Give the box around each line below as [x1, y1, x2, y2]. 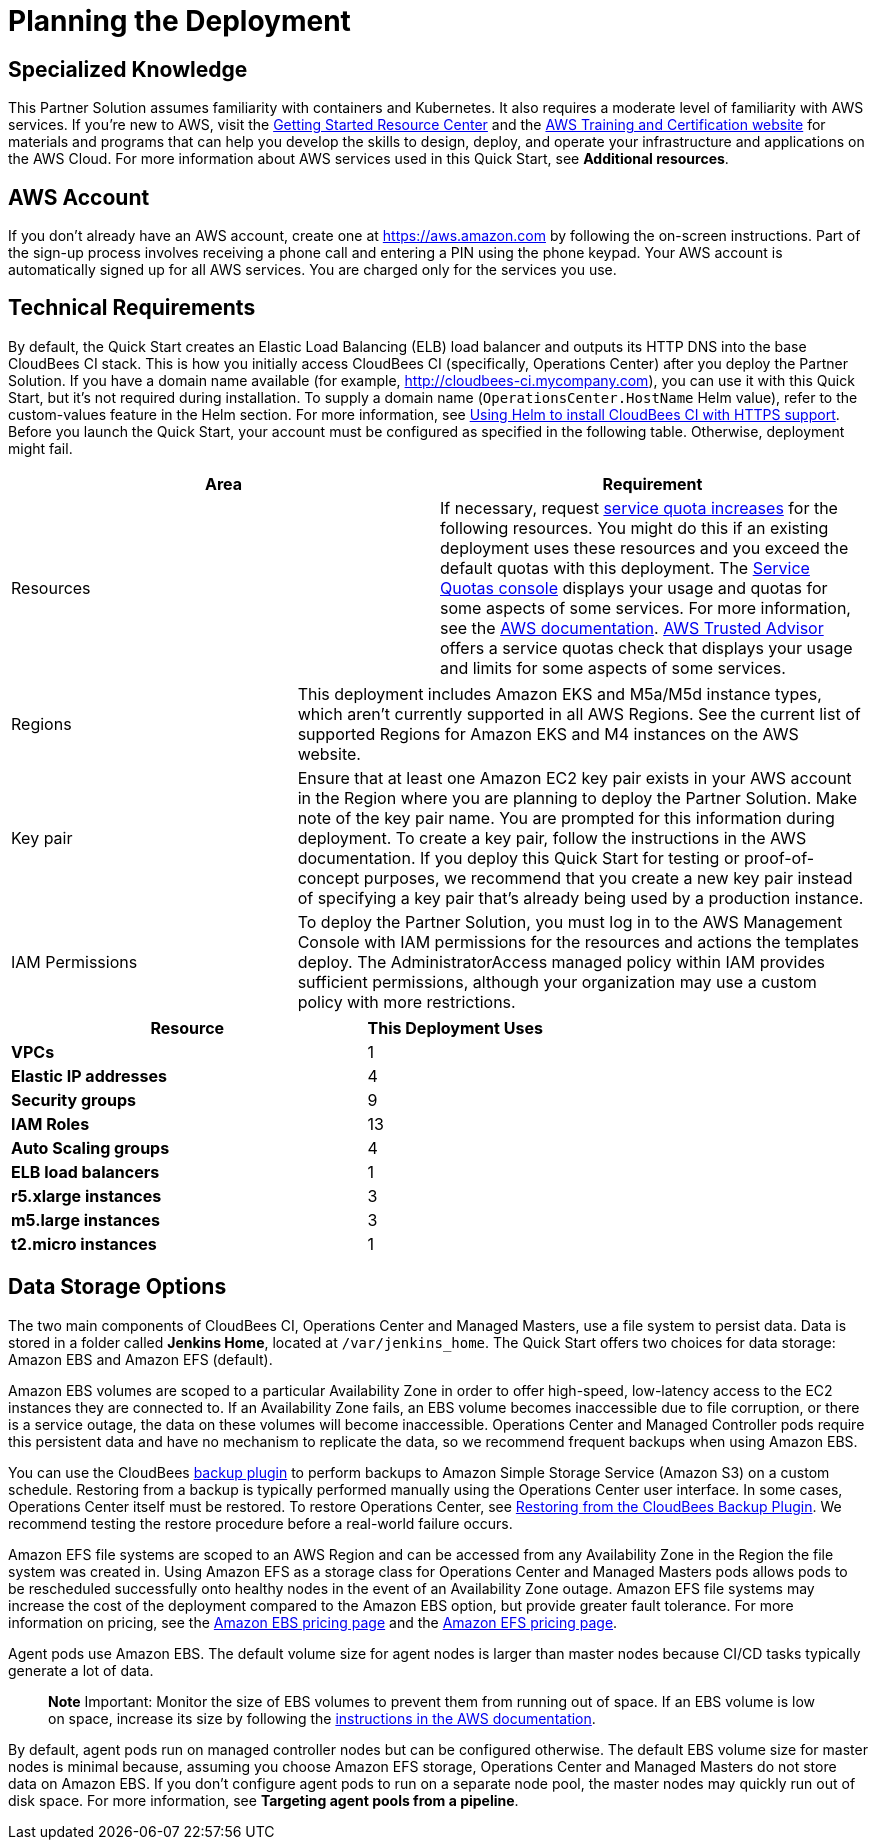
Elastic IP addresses [11, 1065, 167, 1086]
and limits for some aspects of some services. [440, 657, 786, 678]
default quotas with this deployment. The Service [440, 557, 810, 578]
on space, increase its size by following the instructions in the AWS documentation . [48, 1709, 596, 1727]
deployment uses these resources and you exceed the [440, 537, 849, 558]
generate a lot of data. [8, 1661, 154, 1679]
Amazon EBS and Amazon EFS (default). [8, 1350, 273, 1368]
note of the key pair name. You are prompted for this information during [297, 807, 835, 828]
